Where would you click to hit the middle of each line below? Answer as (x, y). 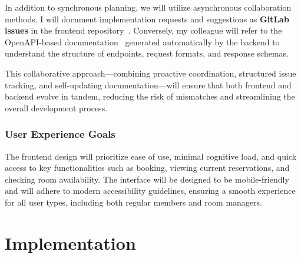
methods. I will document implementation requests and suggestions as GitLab (147, 19)
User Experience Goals (60, 134)
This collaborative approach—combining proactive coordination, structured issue (150, 73)
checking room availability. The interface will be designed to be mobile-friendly (147, 179)
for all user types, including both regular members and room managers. (133, 202)
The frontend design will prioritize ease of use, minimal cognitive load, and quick (151, 156)
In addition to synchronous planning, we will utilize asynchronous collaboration (148, 7)
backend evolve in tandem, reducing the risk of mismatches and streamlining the (150, 96)
